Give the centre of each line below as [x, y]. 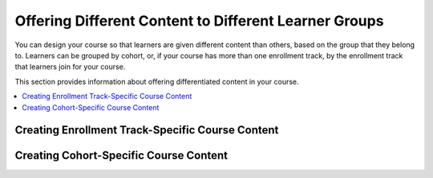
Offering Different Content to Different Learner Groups [199, 21]
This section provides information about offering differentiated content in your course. [157, 81]
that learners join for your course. [70, 67]
